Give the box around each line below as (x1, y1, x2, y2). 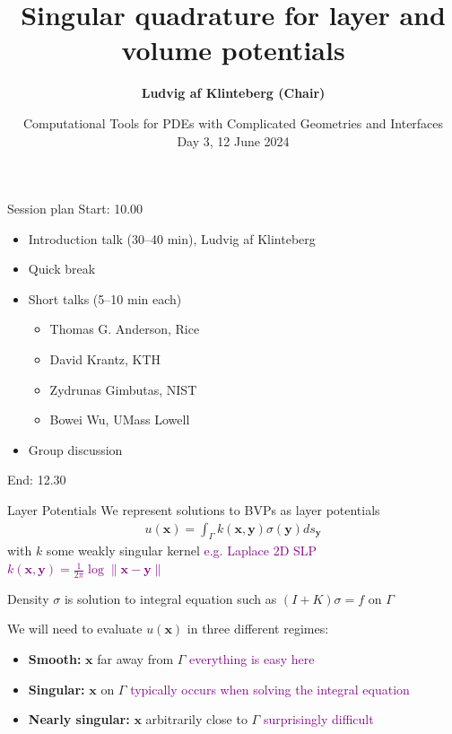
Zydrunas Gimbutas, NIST (49, 380, 197, 398)
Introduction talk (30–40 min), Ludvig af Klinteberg (28, 229, 316, 248)
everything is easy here (189, 650, 315, 668)
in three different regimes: (187, 619, 329, 638)
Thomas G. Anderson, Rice (49, 319, 200, 338)
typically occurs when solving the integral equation (130, 679, 410, 698)
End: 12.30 (7, 470, 66, 489)
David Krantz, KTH (49, 350, 161, 369)
